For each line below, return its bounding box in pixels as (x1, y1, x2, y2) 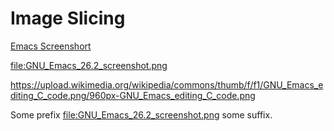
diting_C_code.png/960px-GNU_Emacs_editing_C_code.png (10, 89, 256, 101)
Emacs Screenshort (10, 40, 92, 52)
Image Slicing (10, 7, 126, 30)
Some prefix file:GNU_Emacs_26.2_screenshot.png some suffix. (10, 108, 273, 121)
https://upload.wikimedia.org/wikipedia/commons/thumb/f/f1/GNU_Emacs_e (10, 78, 324, 91)
